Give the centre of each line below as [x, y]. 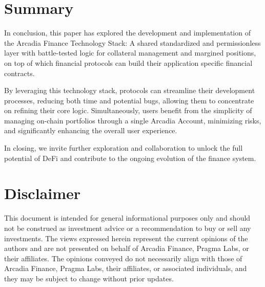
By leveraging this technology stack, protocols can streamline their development [130, 90]
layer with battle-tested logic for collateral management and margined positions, [130, 53]
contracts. [19, 73]
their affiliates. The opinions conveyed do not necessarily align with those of [123, 258]
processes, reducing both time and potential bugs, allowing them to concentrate [129, 100]
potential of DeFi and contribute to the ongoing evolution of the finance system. [130, 158]
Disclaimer [43, 193]
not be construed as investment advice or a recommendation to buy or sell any [128, 228]
